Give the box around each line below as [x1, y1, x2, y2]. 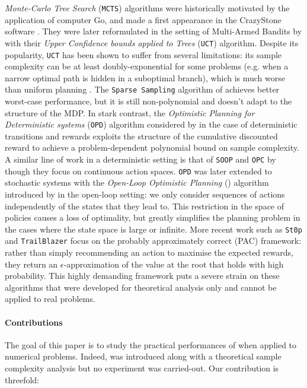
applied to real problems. [5, 292, 95, 305]
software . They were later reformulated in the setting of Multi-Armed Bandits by [5, 25, 302, 37]
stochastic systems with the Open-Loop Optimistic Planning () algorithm [5, 176, 269, 189]
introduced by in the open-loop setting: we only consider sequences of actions [5, 187, 285, 200]
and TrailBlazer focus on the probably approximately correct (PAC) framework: [5, 234, 302, 247]
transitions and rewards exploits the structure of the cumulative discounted [5, 129, 278, 142]
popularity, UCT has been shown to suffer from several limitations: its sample [5, 48, 282, 61]
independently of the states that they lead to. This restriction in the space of [5, 199, 284, 212]
